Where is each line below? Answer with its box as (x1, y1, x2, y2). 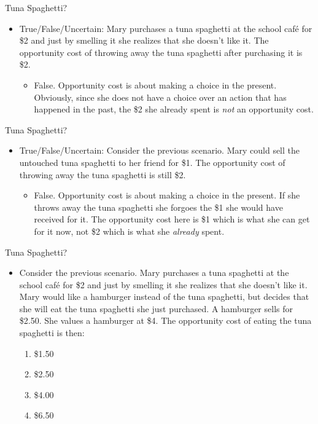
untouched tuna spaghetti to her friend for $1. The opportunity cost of (19, 155, 285, 168)
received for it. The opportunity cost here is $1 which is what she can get (34, 213, 310, 226)
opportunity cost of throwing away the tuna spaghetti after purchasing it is (19, 45, 303, 58)
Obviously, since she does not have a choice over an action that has (34, 90, 287, 103)
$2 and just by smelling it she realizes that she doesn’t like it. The (19, 34, 269, 47)
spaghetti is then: (19, 326, 85, 339)
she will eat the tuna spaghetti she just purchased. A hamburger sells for (19, 302, 293, 315)
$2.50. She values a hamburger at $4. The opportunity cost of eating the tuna (19, 314, 312, 327)
